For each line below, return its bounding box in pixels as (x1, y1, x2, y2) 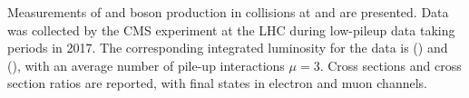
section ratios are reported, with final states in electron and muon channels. (7, 73, 427, 93)
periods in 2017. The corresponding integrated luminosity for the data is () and (7, 38, 448, 57)
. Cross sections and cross (319, 55, 462, 74)
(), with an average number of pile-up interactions (7, 55, 285, 74)
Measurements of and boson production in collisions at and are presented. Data (7, 3, 449, 21)
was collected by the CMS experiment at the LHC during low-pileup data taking (7, 20, 455, 39)
